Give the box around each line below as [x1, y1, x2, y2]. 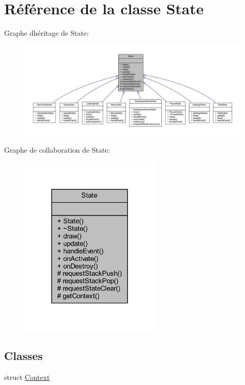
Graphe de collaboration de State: [4, 144, 110, 155]
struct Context [4, 371, 50, 382]
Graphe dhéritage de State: [4, 28, 89, 38]
